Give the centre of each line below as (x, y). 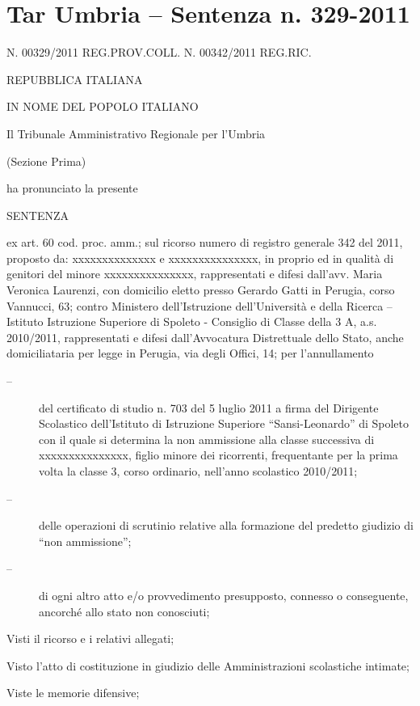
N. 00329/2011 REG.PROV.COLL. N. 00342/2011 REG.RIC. (159, 52)
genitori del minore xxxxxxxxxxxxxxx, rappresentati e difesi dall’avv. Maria (195, 274)
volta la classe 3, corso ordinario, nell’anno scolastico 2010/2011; (198, 471)
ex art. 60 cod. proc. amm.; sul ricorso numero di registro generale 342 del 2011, (205, 242)
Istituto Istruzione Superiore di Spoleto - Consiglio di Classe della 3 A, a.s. (192, 321)
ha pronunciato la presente (72, 188)
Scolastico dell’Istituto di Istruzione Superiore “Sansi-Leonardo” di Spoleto (224, 423)
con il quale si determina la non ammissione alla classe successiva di (207, 439)
